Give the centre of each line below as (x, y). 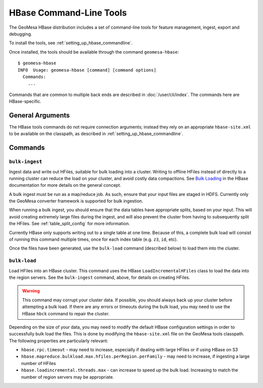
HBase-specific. (25, 101)
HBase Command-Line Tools (68, 13)
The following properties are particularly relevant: (59, 341)
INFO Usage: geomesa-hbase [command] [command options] (87, 70)
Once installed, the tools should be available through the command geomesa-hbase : (94, 52)
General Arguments (39, 115)
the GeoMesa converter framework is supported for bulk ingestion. (76, 201)
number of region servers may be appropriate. (68, 377)
